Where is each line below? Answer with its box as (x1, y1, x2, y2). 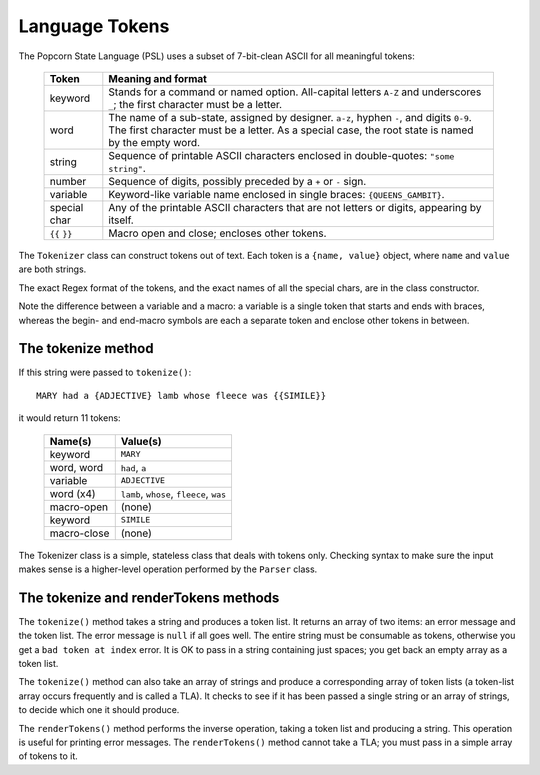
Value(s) (120, 434, 162, 448)
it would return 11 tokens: (18, 412, 121, 424)
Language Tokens (18, 15, 170, 37)
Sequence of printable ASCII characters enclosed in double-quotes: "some (108, 148, 455, 162)
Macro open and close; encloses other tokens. (108, 226, 327, 240)
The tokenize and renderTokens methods (18, 589, 280, 606)
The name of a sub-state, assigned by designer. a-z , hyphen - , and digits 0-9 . (108, 110, 472, 124)
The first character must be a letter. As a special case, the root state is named (108, 123, 474, 137)
